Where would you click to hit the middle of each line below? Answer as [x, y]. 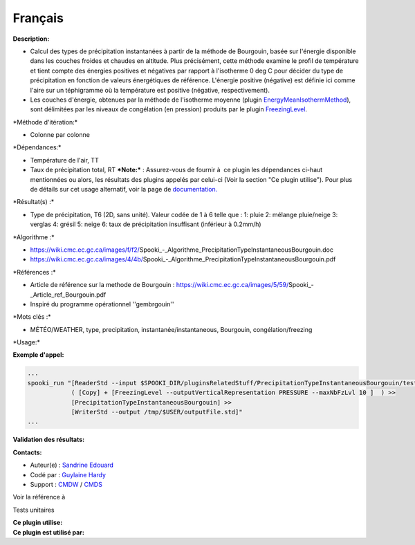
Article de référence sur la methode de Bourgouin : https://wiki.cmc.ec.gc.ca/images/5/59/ [159, 285]
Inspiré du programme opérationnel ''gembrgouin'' [102, 304]
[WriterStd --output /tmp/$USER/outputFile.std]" [157, 412]
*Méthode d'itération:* [45, 122]
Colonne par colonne [60, 135]
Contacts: [27, 452]
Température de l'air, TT [65, 160]
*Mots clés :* [32, 317]
